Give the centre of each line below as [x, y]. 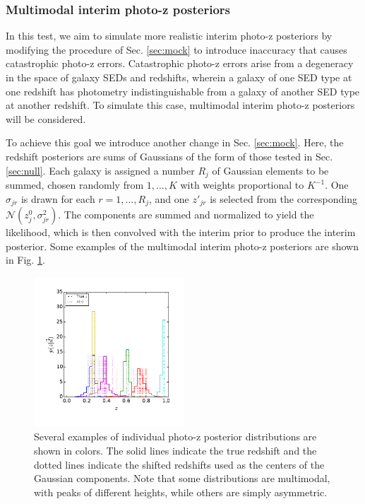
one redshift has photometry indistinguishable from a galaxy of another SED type [183, 91]
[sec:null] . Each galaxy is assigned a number [100, 170]
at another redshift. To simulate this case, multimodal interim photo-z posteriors [180, 105]
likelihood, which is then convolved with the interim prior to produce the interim [181, 232]
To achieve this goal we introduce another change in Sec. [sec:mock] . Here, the [175, 142]
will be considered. [46, 118]
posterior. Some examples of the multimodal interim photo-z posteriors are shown [182, 246]
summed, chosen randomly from [75, 185]
